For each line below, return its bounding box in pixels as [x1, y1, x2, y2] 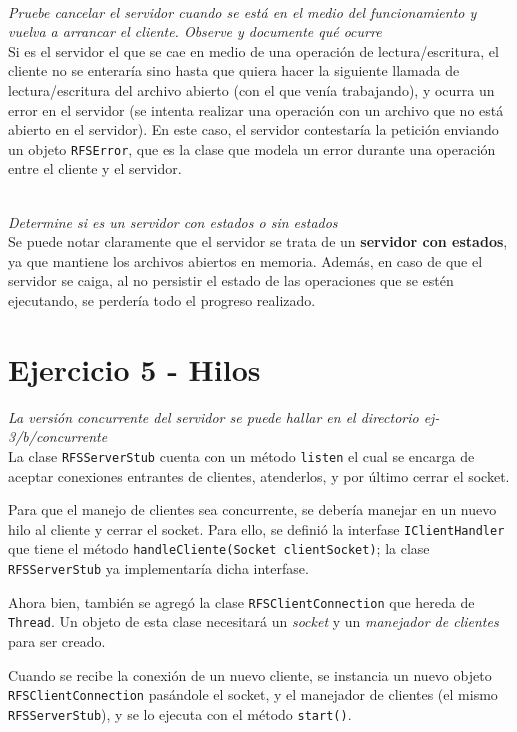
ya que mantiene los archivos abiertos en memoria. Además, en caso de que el [8, 250, 483, 271]
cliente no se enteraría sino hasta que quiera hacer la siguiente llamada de [8, 60, 460, 81]
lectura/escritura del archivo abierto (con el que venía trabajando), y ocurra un [8, 79, 495, 100]
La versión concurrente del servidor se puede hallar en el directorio [8, 406, 419, 427]
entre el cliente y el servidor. [8, 158, 182, 179]
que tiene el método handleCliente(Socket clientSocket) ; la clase [8, 538, 430, 559]
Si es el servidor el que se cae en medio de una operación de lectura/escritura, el [8, 40, 499, 61]
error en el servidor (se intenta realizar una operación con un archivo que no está [8, 99, 504, 120]
